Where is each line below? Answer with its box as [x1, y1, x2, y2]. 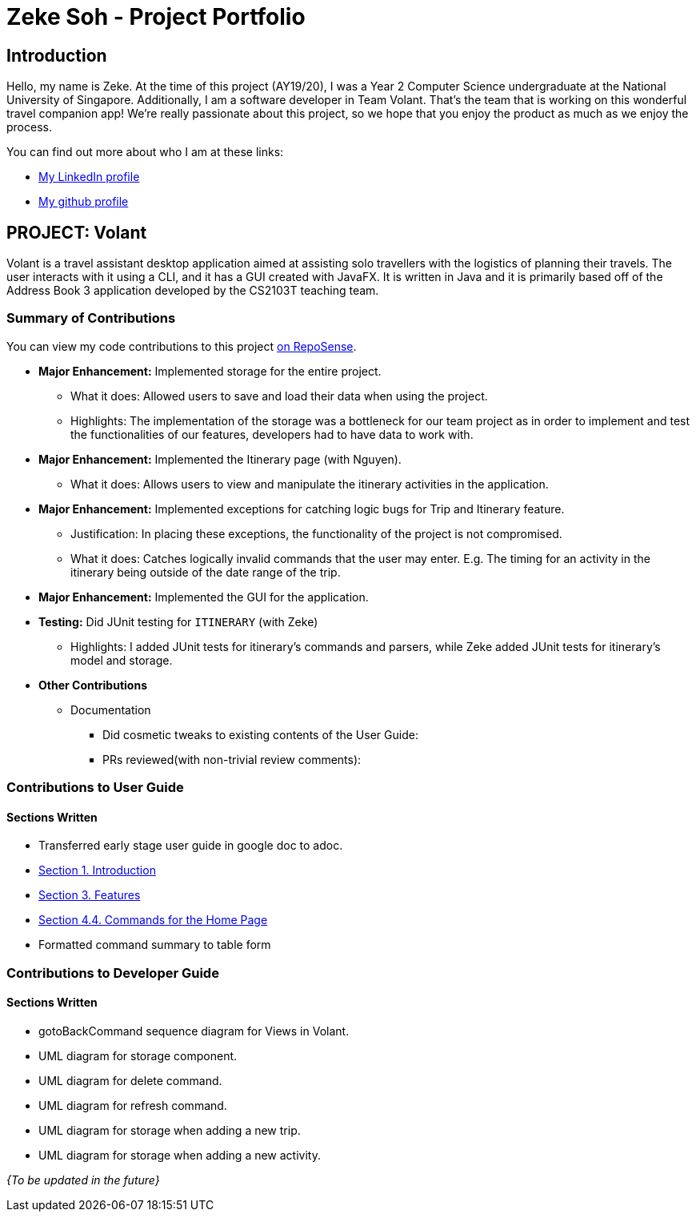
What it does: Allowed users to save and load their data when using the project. [70, 388, 488, 403]
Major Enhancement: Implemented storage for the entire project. [38, 364, 382, 378]
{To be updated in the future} [6, 1172, 160, 1187]
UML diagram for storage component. [38, 1048, 238, 1063]
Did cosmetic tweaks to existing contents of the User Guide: [102, 727, 418, 742]
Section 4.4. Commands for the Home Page [38, 913, 268, 927]
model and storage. [70, 653, 173, 667]
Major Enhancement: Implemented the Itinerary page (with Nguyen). [38, 452, 402, 466]
